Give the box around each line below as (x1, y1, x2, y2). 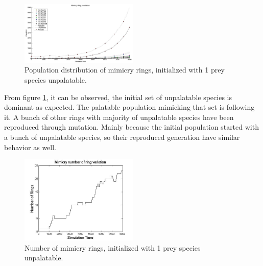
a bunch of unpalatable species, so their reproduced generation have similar (4, 132, 240, 142)
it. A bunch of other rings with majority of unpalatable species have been (4, 111, 234, 122)
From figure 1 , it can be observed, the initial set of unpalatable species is (4, 91, 232, 102)
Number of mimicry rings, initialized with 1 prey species (25, 242, 201, 253)
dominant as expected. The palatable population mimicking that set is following (4, 102, 255, 112)
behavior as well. (4, 141, 57, 152)
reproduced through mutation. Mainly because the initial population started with (4, 122, 259, 132)
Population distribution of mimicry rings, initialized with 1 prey (25, 64, 225, 75)
